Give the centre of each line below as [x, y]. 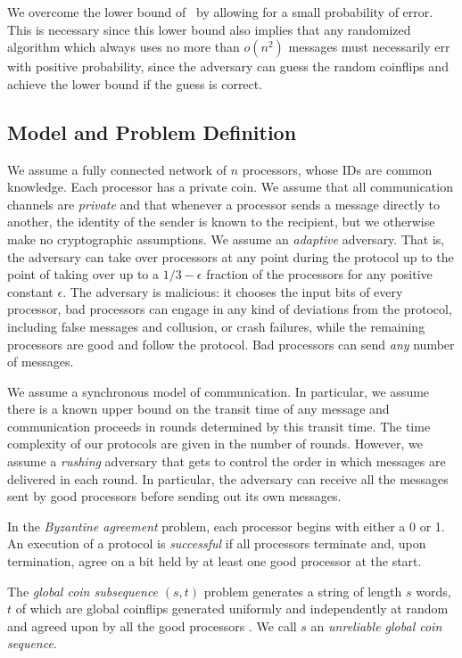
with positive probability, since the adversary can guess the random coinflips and [228, 66]
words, [433, 591]
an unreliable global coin [376, 625]
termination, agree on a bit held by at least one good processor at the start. [214, 561]
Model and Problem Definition [152, 132]
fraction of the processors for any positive [319, 274]
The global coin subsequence [83, 591]
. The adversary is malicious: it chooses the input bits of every [233, 291]
